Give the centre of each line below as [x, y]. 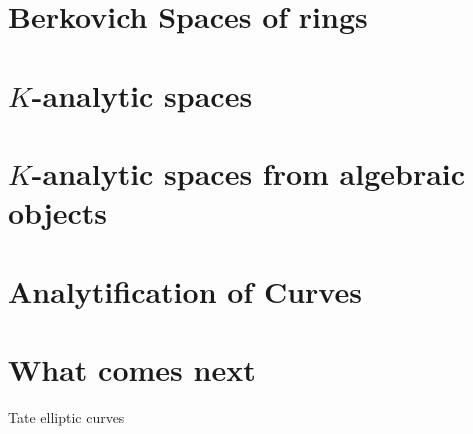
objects [58, 212]
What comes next [132, 368]
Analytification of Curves [185, 290]
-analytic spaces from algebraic [248, 172]
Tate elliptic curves [66, 416]
